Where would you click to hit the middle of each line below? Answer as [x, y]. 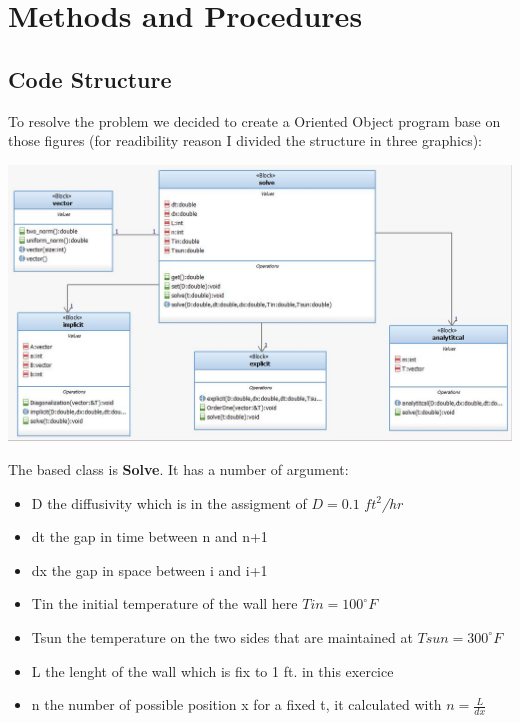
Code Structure [90, 78]
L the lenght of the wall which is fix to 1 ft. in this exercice [212, 670]
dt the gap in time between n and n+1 [149, 536]
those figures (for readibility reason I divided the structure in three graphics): [245, 140]
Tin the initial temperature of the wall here [164, 603]
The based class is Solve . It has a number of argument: [178, 468]
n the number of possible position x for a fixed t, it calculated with [236, 704]
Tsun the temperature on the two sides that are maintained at [222, 636]
